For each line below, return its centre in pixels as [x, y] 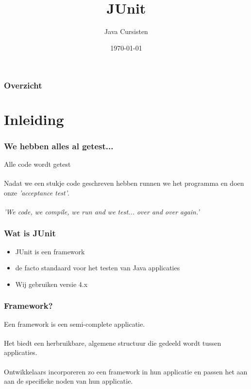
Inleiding [34, 119]
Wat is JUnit [30, 233]
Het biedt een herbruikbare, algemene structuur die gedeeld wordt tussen [113, 343]
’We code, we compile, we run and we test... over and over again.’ [102, 211]
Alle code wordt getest [37, 164]
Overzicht [23, 85]
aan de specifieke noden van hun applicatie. [68, 381]
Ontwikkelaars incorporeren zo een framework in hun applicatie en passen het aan [126, 371]
